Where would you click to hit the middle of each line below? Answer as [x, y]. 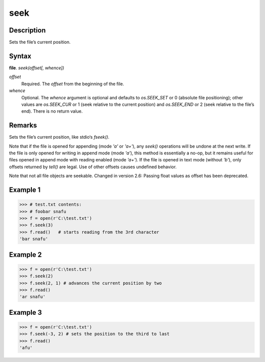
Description [27, 30]
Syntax [20, 56]
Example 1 [25, 190]
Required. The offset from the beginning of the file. [73, 84]
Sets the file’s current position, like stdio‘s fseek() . [59, 137]
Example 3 [26, 312]
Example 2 [25, 255]
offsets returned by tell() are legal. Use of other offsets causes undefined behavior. [93, 167]
